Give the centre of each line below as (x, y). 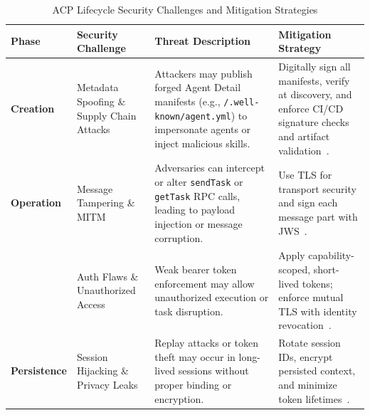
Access (91, 304)
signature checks (314, 122)
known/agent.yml (193, 116)
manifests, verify (314, 80)
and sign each (308, 203)
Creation (33, 108)
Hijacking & (102, 371)
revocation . (305, 325)
